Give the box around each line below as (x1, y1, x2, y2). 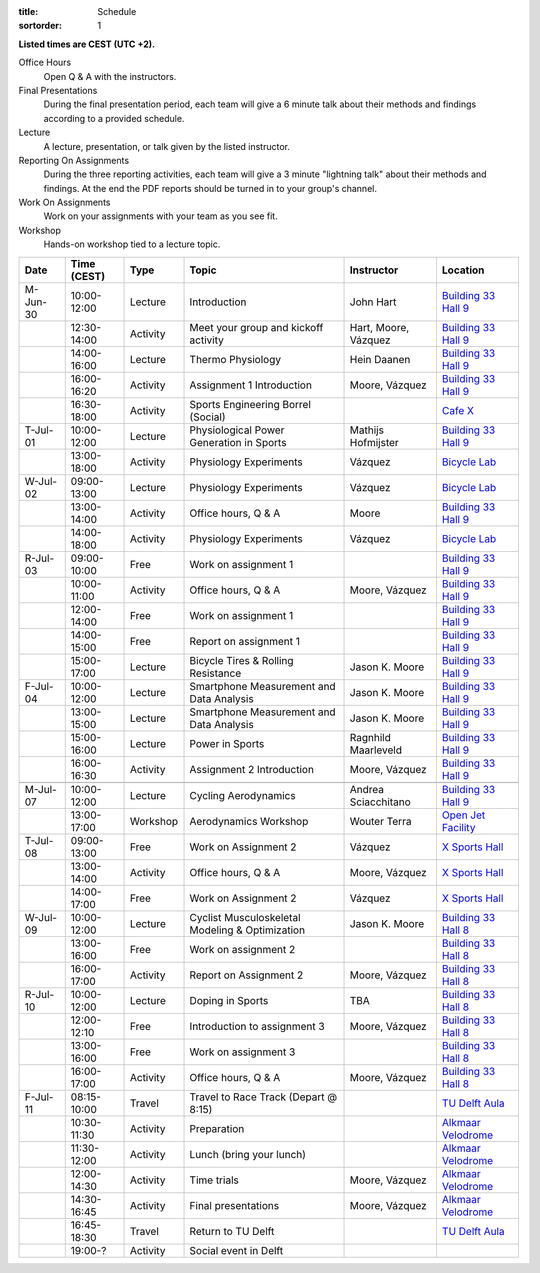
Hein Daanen (349, 352, 411, 366)
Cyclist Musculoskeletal (189, 910, 301, 924)
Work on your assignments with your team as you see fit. (43, 210, 279, 222)
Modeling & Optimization (189, 923, 305, 937)
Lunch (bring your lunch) (189, 1147, 307, 1161)
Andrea (349, 782, 385, 796)
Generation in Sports (189, 435, 287, 449)
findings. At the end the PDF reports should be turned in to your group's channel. (43, 182, 377, 194)
